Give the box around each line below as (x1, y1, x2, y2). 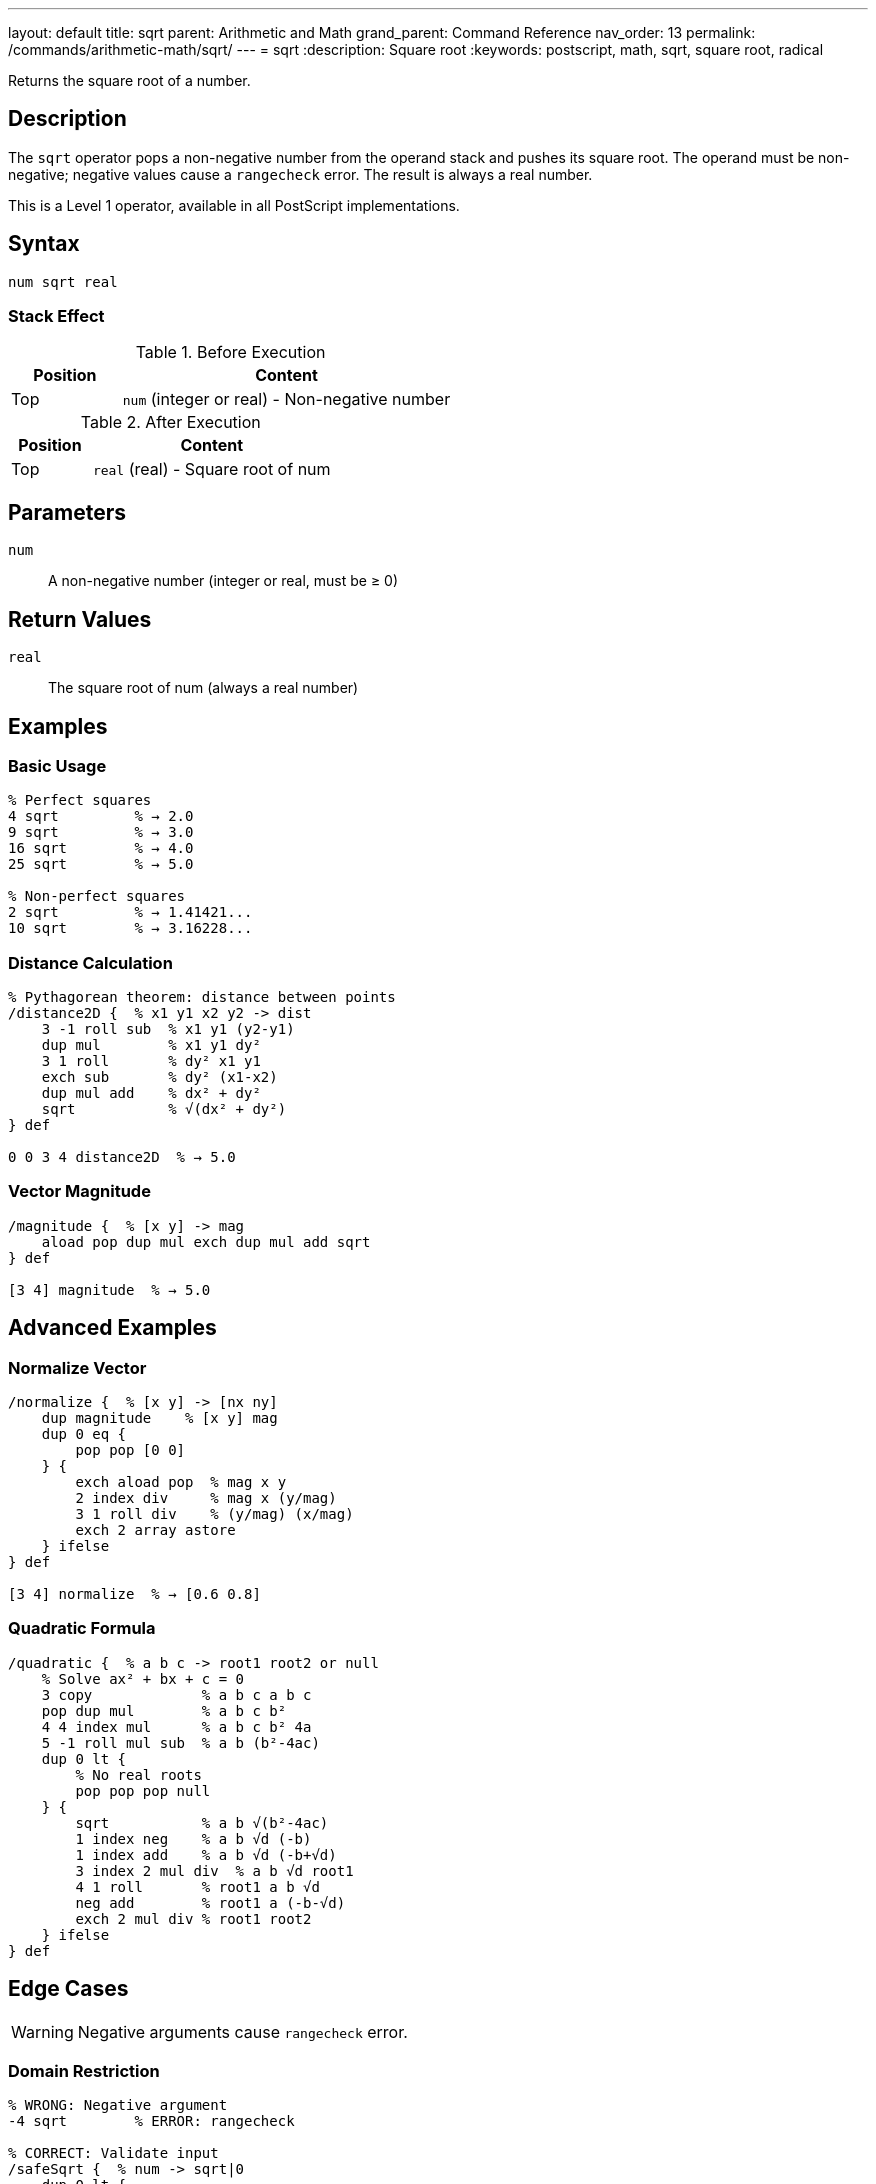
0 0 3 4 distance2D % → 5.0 (8, 1149, 236, 1166)
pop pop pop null (75, 1782, 211, 1799)
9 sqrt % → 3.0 (8, 824, 194, 841)
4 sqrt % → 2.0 (8, 808, 194, 825)
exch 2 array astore (75, 1522, 236, 1539)
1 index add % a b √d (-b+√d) (75, 1846, 337, 1863)
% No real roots (75, 1766, 202, 1783)
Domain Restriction (8, 2061, 160, 2082)
